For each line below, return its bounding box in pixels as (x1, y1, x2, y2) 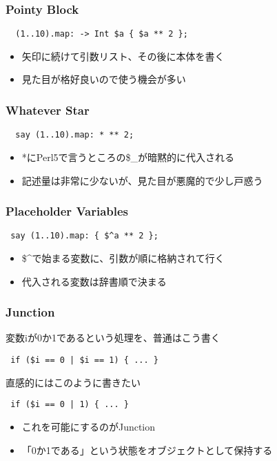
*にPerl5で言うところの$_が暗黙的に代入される (21, 149, 235, 164)
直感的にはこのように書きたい (6, 375, 141, 389)
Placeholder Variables (6, 203, 129, 220)
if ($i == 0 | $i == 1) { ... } (10, 355, 158, 365)
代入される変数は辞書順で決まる (21, 274, 167, 288)
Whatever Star (6, 101, 90, 118)
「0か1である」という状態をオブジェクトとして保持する (21, 442, 273, 457)
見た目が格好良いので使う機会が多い (21, 72, 186, 86)
